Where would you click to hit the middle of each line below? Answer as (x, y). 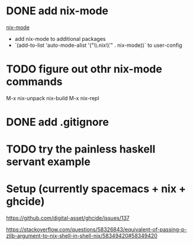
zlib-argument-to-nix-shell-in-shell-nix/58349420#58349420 (82, 236)
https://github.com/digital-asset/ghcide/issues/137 (68, 218)
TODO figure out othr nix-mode (84, 69)
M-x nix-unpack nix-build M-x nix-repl (53, 98)
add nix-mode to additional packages (60, 39)
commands (34, 82)
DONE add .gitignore (58, 122)
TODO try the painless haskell (81, 149)
